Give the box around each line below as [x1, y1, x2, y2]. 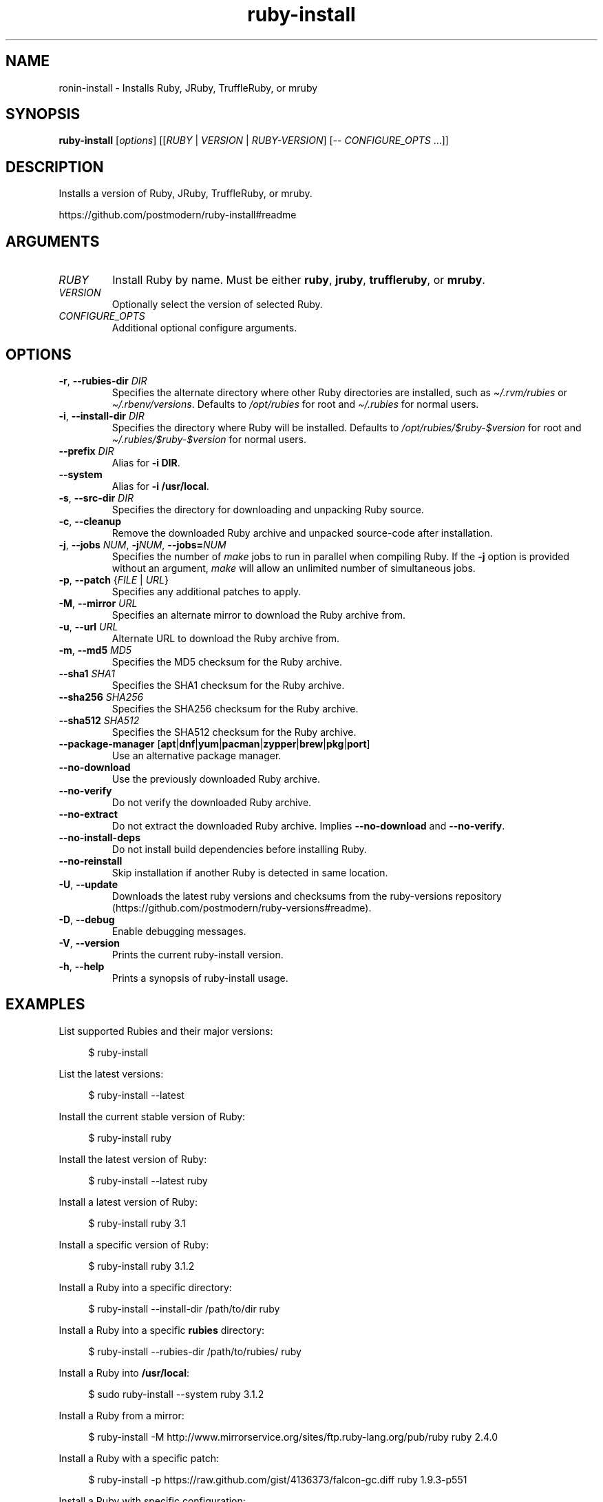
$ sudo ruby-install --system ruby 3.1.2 [88, 1388, 264, 1400]
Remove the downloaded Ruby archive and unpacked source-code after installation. [112, 526, 493, 539]
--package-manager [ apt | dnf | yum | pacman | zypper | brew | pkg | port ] [59, 737, 370, 750]
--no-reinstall [59, 854, 123, 867]
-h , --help [59, 960, 105, 972]
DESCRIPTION [6, 158, 104, 176]
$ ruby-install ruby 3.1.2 [88, 1259, 195, 1272]
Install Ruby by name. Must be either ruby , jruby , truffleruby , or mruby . [112, 273, 485, 287]
